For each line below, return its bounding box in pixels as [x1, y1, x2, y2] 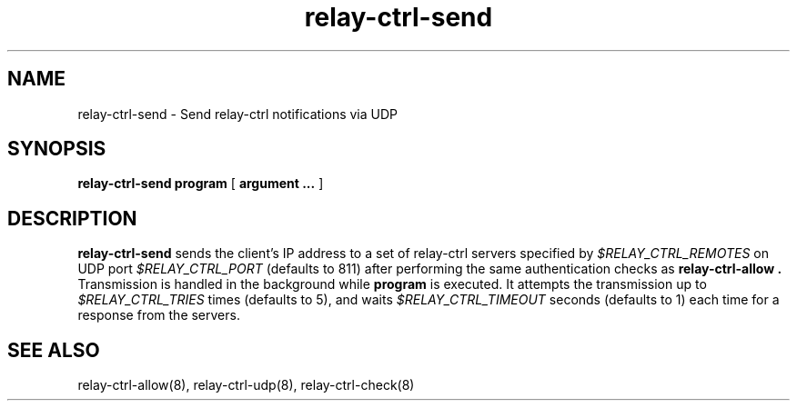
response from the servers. [77, 307, 240, 323]
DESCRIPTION [7, 206, 137, 230]
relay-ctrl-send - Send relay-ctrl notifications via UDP [77, 105, 398, 122]
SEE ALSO [7, 338, 100, 362]
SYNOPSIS [7, 137, 106, 161]
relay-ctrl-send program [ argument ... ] [77, 175, 324, 192]
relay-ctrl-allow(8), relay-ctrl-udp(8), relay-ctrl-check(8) [77, 377, 415, 393]
